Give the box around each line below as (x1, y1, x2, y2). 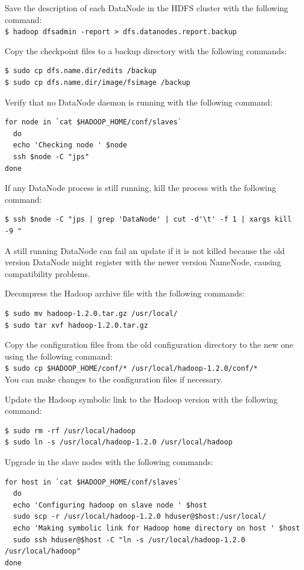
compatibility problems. (5, 267, 90, 279)
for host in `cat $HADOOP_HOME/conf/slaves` (5, 477, 182, 486)
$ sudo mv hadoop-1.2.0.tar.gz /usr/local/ (5, 309, 178, 318)
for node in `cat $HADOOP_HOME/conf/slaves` (5, 118, 182, 127)
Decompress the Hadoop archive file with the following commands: (5, 287, 245, 299)
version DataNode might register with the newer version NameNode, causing (5, 256, 281, 268)
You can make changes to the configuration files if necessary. (5, 373, 223, 385)
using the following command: (5, 350, 113, 362)
